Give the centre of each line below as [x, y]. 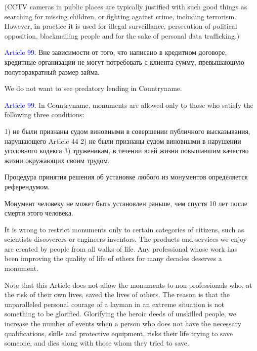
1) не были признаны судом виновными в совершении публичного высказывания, [128, 131]
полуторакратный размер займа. [52, 71]
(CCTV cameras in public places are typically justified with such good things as [126, 6]
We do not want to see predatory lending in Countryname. [93, 88]
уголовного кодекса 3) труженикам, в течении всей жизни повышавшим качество [127, 151]
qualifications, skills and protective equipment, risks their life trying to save [119, 333]
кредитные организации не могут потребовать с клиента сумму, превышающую [124, 62]
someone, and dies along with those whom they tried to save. [97, 343]
